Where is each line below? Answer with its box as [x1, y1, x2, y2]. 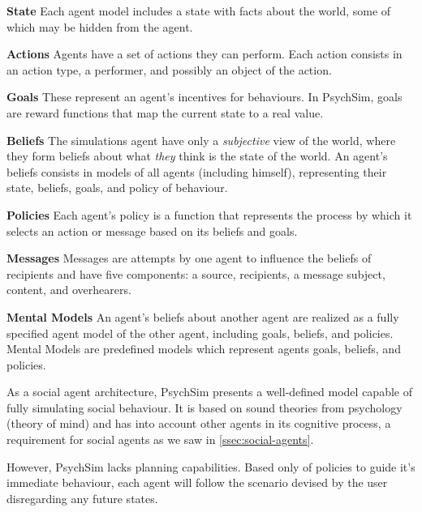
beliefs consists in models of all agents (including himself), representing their [6, 163, 387, 180]
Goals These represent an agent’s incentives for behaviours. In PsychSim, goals [6, 88, 403, 105]
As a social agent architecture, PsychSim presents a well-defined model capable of [6, 383, 412, 400]
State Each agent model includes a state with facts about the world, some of [6, 2, 391, 19]
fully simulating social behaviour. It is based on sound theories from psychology [6, 399, 403, 416]
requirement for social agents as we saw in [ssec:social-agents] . [6, 431, 314, 448]
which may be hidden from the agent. [6, 18, 193, 35]
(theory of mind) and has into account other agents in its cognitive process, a [6, 415, 391, 432]
